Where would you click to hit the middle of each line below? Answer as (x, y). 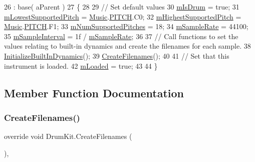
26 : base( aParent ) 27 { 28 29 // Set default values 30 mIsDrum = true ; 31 (122, 7)
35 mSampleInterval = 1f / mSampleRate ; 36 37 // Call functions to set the (121, 36)
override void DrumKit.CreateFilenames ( (68, 136)
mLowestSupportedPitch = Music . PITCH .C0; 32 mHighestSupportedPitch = (123, 16)
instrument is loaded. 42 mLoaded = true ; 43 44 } (81, 65)
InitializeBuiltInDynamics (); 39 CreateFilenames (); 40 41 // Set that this (117, 55)
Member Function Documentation (94, 93)
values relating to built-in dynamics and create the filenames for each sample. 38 (127, 46)
